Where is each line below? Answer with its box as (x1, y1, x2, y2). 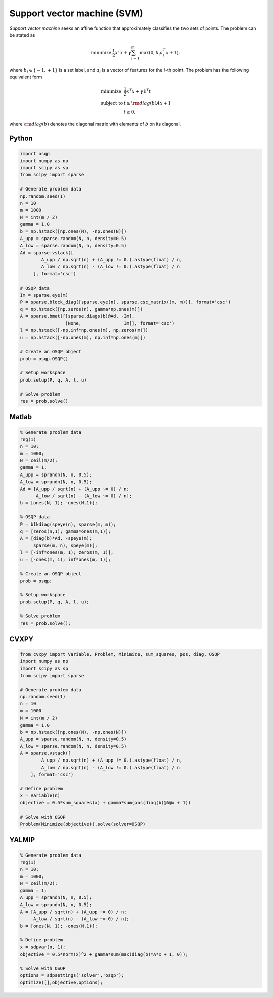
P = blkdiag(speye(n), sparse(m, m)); (20, 521, 116, 527)
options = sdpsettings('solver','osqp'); (20, 973, 124, 978)
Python (9, 134, 33, 143)
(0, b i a (148, 50, 163, 57)
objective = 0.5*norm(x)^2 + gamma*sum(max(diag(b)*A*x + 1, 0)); (20, 952, 188, 957)
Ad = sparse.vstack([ (20, 250, 74, 255)
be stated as (9, 32, 35, 38)
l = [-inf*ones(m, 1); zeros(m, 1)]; (20, 550, 114, 555)
